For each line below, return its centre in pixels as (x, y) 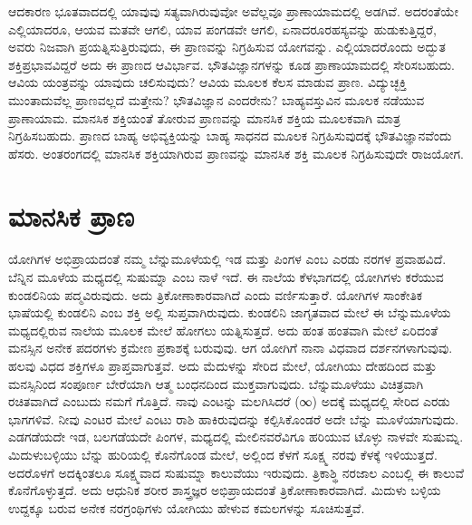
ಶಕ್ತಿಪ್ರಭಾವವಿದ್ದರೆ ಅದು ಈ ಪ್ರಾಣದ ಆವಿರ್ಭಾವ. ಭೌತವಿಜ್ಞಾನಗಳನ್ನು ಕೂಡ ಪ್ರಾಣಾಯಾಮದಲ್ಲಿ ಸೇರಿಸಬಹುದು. (231, 64)
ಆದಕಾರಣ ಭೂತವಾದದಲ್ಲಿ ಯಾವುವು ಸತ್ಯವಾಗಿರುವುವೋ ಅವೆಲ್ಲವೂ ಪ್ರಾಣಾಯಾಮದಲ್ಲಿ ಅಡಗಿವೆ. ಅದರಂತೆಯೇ (233, 11)
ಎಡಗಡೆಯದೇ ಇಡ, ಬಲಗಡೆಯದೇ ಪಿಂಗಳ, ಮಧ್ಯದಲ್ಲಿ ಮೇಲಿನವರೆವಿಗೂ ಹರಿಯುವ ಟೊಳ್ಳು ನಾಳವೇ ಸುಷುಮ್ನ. (236, 437)
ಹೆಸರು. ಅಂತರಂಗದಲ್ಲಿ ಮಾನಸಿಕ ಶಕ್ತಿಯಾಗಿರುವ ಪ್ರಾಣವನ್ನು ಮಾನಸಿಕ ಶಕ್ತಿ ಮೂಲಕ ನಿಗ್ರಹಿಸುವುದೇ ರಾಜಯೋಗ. (236, 153)
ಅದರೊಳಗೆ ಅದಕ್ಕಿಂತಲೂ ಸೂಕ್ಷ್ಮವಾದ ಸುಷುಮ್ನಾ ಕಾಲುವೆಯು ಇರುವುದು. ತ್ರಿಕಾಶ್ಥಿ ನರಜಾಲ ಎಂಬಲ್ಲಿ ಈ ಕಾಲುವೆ (236, 472)
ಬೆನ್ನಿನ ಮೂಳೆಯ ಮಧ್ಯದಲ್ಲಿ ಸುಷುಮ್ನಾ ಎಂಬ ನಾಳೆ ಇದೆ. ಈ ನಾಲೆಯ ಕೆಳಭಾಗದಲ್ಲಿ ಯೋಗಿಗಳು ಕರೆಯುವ (226, 277)
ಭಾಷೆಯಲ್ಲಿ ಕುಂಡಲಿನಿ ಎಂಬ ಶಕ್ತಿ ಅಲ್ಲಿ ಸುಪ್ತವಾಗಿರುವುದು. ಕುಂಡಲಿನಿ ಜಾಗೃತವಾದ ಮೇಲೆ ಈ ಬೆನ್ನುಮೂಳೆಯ (230, 312)
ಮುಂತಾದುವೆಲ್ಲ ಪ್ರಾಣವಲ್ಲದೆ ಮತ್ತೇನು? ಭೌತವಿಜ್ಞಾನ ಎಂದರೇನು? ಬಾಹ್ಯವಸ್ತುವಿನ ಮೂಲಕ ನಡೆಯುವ (217, 99)
